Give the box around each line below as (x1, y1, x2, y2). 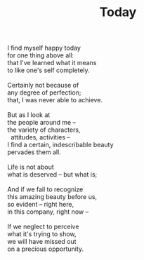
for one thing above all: (7, 51, 74, 60)
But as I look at (7, 111, 51, 119)
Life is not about (7, 163, 54, 172)
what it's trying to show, (7, 230, 77, 238)
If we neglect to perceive (7, 222, 79, 231)
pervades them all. (7, 148, 61, 156)
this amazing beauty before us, (7, 193, 97, 201)
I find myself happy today (7, 43, 81, 53)
